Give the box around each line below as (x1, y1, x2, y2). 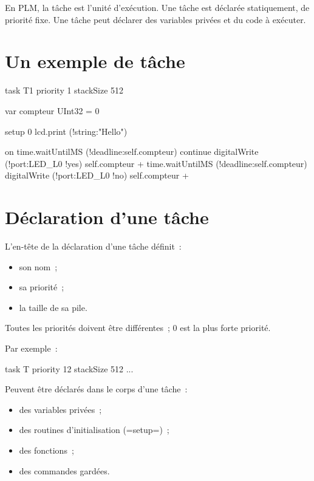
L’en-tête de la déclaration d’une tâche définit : (5, 240, 182, 252)
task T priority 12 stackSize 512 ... (5, 362, 134, 375)
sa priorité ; (19, 281, 64, 293)
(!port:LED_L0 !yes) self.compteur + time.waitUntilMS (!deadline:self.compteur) (5, 157, 307, 169)
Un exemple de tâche (5, 49, 185, 73)
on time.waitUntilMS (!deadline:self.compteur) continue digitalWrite (5, 145, 259, 158)
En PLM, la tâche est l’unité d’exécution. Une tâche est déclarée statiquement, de (5, 1, 310, 13)
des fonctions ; (19, 443, 74, 456)
